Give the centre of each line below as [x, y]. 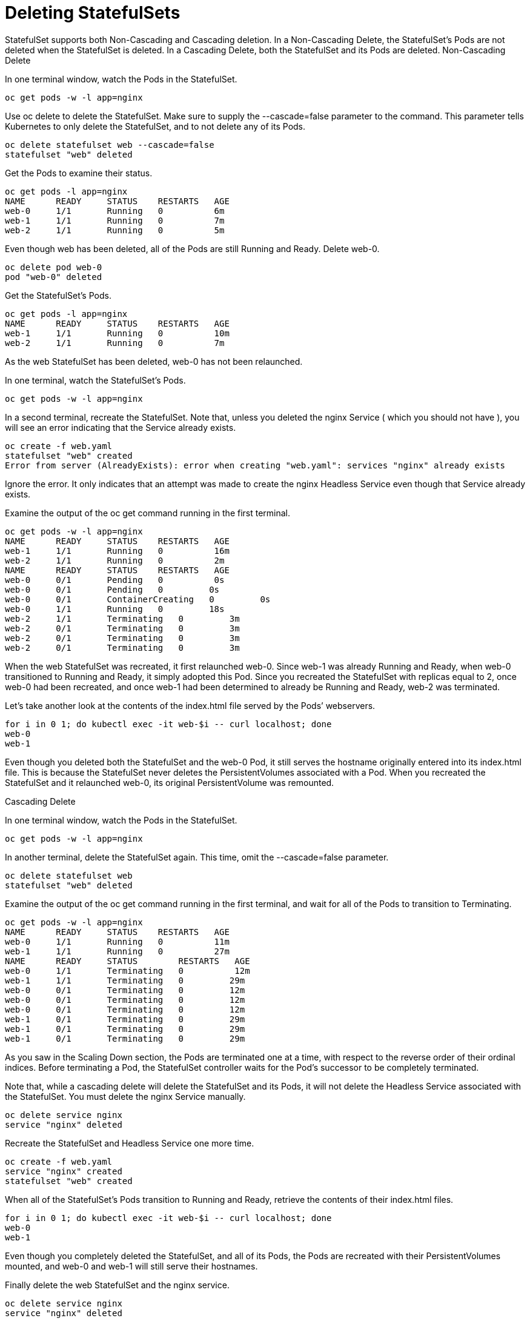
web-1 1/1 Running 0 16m [117, 551]
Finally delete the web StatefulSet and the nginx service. [117, 1285]
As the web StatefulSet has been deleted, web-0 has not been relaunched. [154, 361]
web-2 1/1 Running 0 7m [115, 343]
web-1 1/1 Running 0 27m [117, 951]
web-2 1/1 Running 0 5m [115, 230]
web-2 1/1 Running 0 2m [115, 560]
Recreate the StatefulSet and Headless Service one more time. [130, 1143]
